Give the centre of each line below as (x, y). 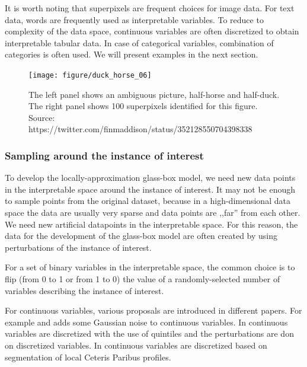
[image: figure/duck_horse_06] (90, 75)
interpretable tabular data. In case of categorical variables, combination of (139, 42)
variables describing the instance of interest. (84, 290)
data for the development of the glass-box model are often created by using (141, 236)
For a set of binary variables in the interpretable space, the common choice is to (150, 267)
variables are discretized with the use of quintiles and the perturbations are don (149, 334)
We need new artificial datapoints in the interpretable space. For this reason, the (151, 224)
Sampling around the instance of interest (104, 155)
